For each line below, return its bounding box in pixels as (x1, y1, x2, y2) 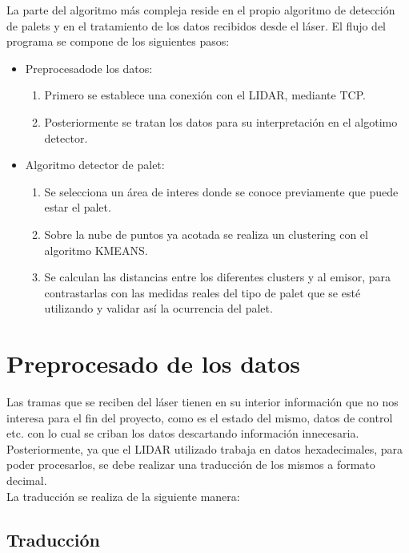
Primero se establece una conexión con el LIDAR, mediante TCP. (44, 87, 366, 103)
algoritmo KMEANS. (44, 241, 148, 258)
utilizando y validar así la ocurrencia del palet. (44, 300, 273, 317)
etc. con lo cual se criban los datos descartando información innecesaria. (6, 425, 359, 442)
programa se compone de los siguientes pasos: (6, 33, 230, 50)
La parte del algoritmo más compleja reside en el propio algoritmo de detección (6, 2, 395, 18)
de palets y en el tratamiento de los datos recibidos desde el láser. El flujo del (6, 17, 387, 34)
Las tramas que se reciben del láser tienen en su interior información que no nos (6, 394, 399, 410)
